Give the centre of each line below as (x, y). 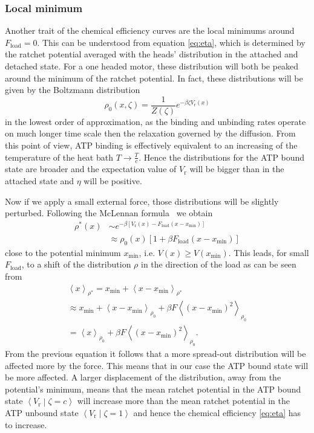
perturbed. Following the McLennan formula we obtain (109, 213)
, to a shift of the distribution (76, 264)
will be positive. (113, 181)
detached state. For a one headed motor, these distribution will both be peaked (152, 66)
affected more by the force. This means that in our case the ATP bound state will (157, 365)
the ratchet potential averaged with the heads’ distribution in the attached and (152, 54)
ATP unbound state (42, 412)
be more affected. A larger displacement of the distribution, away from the (143, 377)
